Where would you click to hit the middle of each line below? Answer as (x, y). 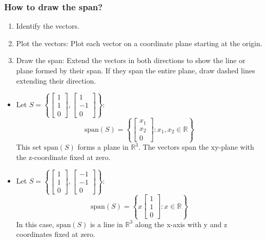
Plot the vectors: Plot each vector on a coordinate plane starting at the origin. (139, 43)
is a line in (106, 224)
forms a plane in (103, 147)
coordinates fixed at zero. (56, 234)
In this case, (35, 224)
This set (29, 147)
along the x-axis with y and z (181, 224)
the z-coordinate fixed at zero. (63, 157)
